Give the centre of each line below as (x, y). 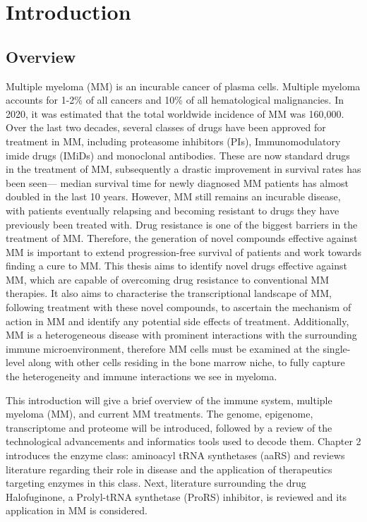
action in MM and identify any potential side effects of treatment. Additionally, (178, 321)
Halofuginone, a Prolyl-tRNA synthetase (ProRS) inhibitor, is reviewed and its (176, 496)
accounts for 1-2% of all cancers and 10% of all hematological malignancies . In (175, 100)
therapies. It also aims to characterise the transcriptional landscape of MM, (169, 293)
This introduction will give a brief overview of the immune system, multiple (169, 400)
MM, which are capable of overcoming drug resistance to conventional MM (168, 279)
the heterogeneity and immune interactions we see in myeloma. (142, 376)
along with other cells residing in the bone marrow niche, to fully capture (186, 362)
